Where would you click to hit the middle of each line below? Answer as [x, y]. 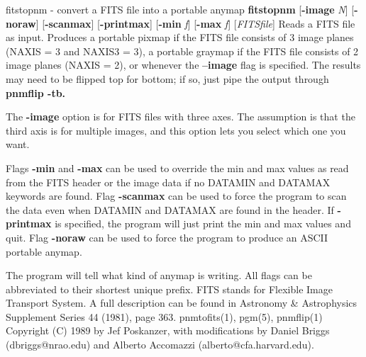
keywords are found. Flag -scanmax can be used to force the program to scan [176, 196]
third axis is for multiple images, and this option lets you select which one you [176, 130]
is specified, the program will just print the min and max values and [203, 223]
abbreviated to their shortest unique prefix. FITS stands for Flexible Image [169, 289]
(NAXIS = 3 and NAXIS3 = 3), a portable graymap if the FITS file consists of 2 [182, 51]
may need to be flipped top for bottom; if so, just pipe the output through [167, 78]
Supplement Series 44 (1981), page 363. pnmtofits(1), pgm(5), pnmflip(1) [164, 316]
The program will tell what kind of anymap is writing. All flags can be [159, 275]
